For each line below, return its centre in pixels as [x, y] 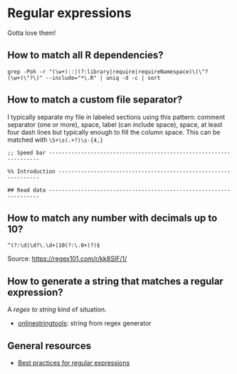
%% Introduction [31, 171]
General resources [49, 346]
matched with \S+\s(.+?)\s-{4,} [55, 140]
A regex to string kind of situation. [57, 310]
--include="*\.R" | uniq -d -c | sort [103, 78]
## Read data [27, 190]
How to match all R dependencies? [85, 55]
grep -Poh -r [27, 72]
